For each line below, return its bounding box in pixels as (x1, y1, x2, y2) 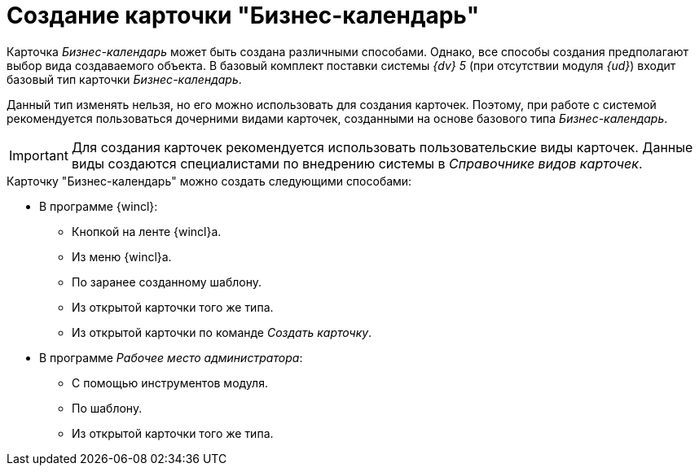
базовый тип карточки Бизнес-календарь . (7, 72, 242, 86)
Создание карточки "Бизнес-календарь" (7, 2, 480, 29)
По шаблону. (72, 400, 143, 415)
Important (9, 146, 68, 164)
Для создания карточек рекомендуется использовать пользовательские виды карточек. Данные (71, 138, 693, 155)
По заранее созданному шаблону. (72, 274, 262, 289)
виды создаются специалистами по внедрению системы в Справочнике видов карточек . (71, 155, 643, 172)
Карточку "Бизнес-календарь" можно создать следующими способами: (7, 173, 412, 188)
